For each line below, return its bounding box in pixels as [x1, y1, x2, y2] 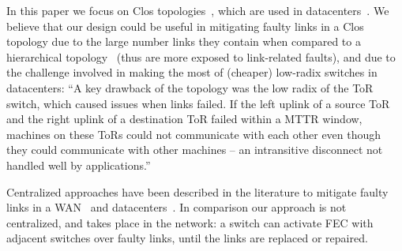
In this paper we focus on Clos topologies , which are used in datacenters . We [6, 2, 389, 18]
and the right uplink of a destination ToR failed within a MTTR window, [6, 111, 363, 127]
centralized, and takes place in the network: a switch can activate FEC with [6, 214, 374, 230]
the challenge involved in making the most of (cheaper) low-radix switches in [6, 64, 378, 81]
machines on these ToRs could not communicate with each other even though [6, 126, 381, 142]
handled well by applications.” [6, 156, 151, 173]
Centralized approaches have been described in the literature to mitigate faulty [6, 183, 389, 200]
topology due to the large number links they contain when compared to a [6, 33, 361, 50]
